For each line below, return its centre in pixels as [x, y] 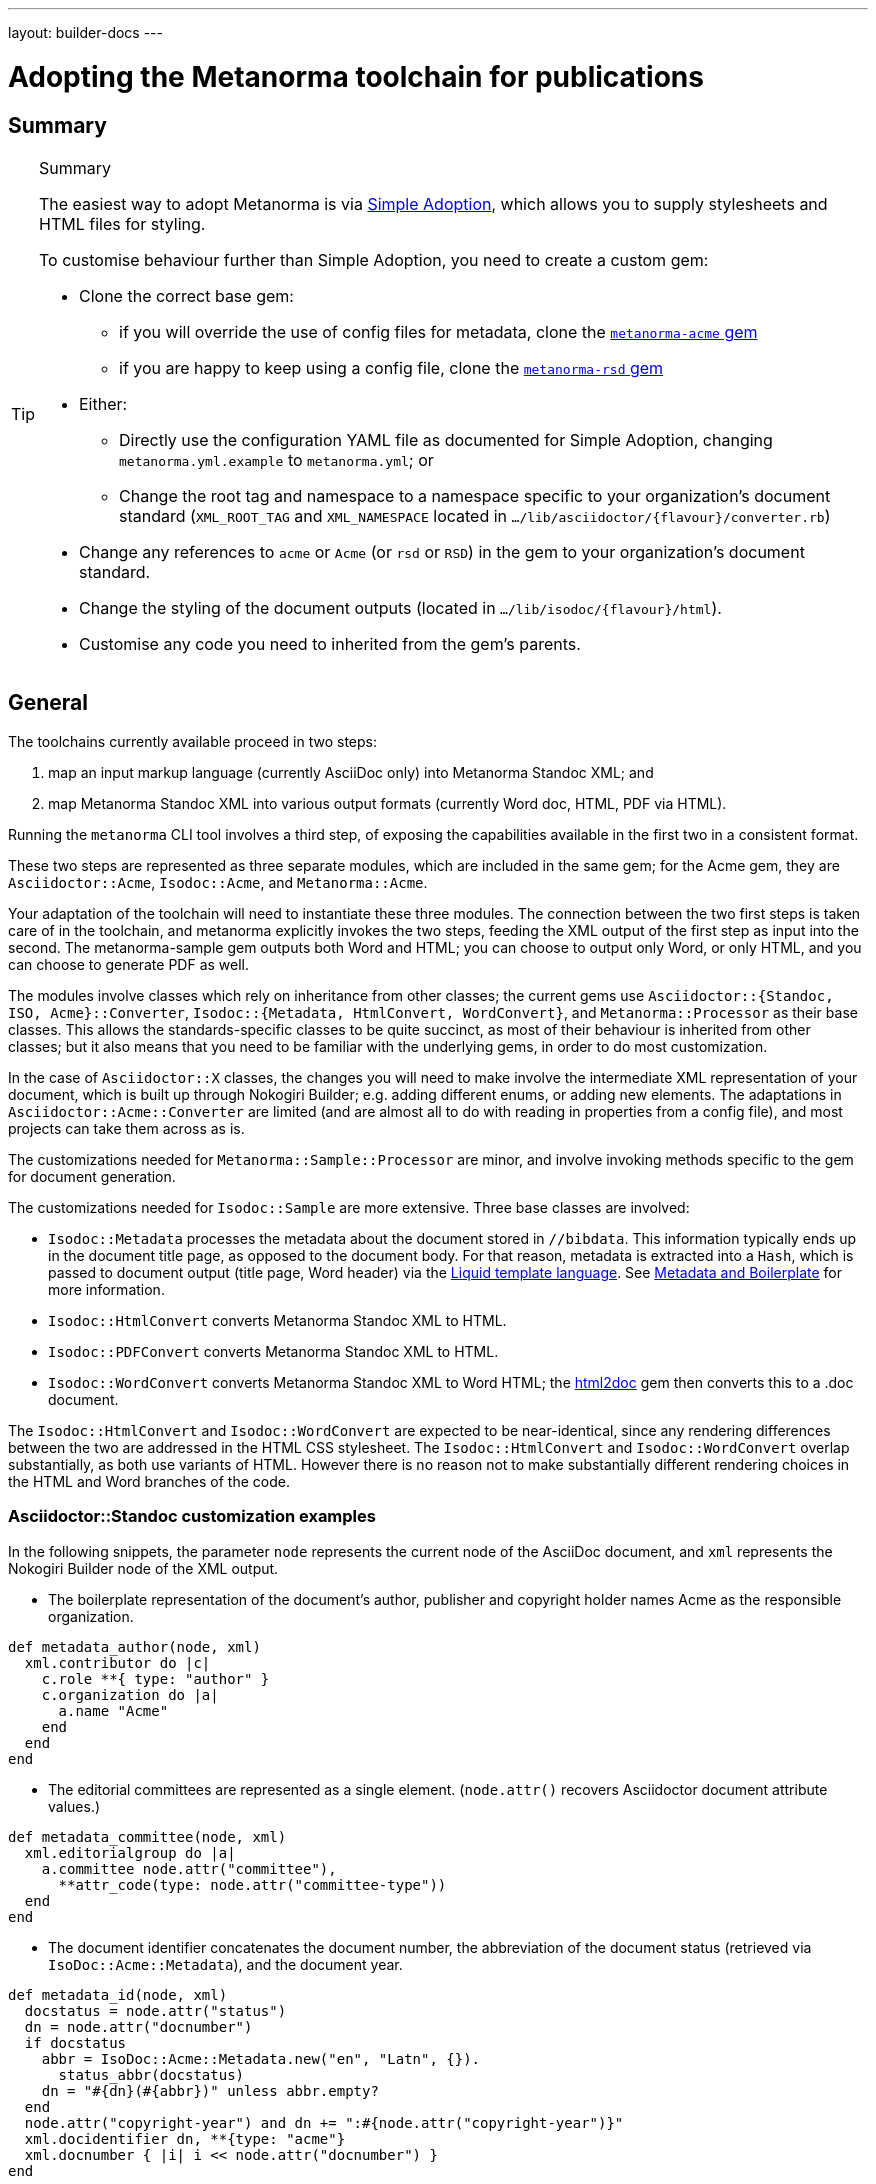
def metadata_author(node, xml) [134, 1646]
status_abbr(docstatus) [151, 2074]
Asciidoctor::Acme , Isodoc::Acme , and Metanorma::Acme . [218, 882]
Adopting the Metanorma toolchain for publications [356, 76]
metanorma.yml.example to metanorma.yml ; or [276, 459]
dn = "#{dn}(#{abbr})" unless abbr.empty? [210, 2090]
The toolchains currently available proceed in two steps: [193, 741]
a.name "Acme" [113, 1710]
